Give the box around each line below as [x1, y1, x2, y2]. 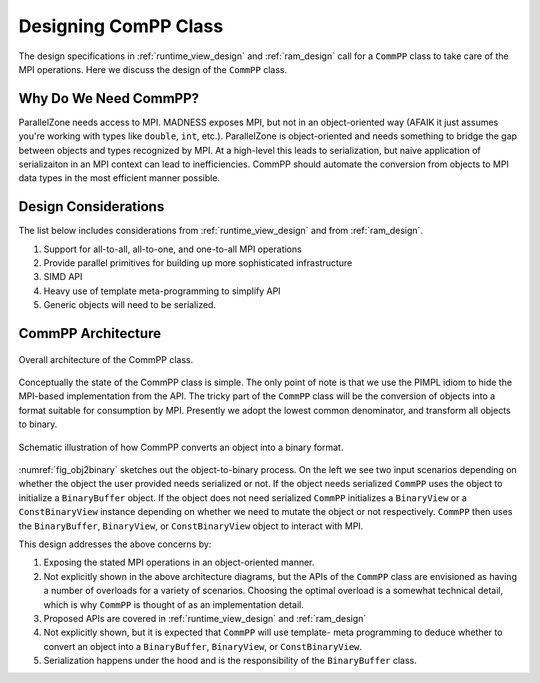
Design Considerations [18, 198, 165, 215]
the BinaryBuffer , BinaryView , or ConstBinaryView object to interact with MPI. [18, 520, 364, 532]
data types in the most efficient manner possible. [18, 172, 220, 184]
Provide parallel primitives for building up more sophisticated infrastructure [43, 257, 353, 269]
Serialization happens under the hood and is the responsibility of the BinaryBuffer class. [43, 655, 417, 667]
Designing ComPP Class [18, 15, 224, 37]
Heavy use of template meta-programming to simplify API [43, 285, 281, 297]
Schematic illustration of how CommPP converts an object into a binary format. [18, 441, 344, 453]
